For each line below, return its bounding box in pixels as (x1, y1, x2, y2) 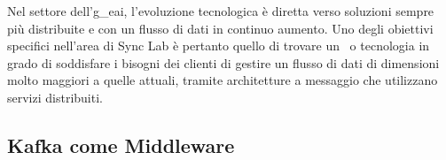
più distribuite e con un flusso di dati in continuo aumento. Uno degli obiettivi (7, 19, 434, 37)
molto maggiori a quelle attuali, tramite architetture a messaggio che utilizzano (7, 71, 438, 89)
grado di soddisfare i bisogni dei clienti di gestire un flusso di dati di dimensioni (7, 53, 440, 72)
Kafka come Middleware (7, 131, 235, 158)
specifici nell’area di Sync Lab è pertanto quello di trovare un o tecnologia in (7, 36, 430, 55)
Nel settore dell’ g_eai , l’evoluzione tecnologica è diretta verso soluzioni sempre (7, 2, 434, 19)
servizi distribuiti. (7, 88, 103, 106)
